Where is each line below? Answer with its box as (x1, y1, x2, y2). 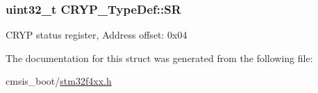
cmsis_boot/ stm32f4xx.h (6, 74, 112, 88)
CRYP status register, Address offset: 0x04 (6, 28, 187, 42)
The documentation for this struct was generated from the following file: (6, 50, 313, 65)
